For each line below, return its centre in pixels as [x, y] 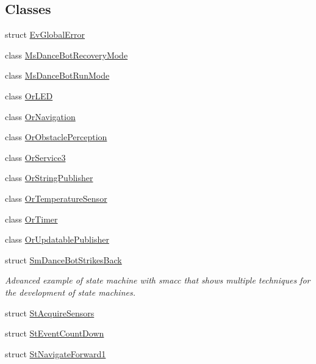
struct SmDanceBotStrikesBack [63, 259]
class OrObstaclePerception [56, 137]
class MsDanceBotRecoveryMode [66, 55]
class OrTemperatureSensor [56, 198]
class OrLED [29, 95]
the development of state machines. [70, 292]
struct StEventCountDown [55, 333]
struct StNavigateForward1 [56, 353]
